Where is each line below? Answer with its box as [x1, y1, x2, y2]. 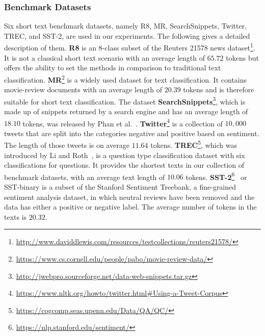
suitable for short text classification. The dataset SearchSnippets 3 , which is [4, 94, 246, 107]
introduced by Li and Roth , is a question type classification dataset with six [4, 149, 245, 160]
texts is [4, 211, 27, 222]
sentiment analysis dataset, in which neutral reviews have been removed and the [4, 191, 255, 202]
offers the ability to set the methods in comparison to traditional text [4, 62, 221, 73]
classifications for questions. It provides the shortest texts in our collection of [4, 160, 245, 170]
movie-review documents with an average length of [4, 84, 163, 95]
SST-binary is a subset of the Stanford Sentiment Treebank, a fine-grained [4, 182, 236, 192]
